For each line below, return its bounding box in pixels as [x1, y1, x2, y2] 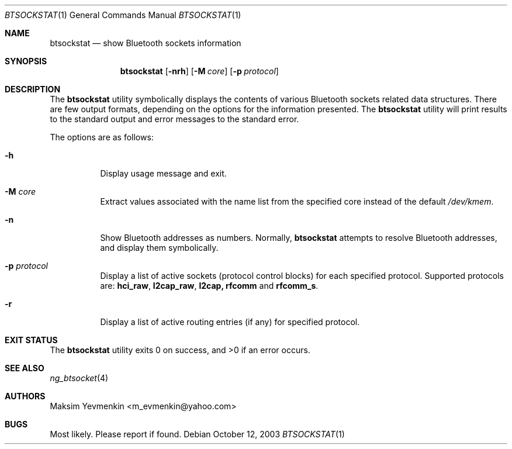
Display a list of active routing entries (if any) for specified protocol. [100, 317, 360, 327]
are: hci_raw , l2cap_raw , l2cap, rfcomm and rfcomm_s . [100, 281, 319, 291]
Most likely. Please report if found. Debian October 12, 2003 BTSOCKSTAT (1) [50, 429, 345, 439]
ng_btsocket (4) [50, 373, 109, 383]
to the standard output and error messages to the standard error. [50, 114, 299, 124]
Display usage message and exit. [100, 168, 227, 178]
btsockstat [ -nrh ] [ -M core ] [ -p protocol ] [120, 66, 279, 76]
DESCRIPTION [5, 84, 61, 94]
